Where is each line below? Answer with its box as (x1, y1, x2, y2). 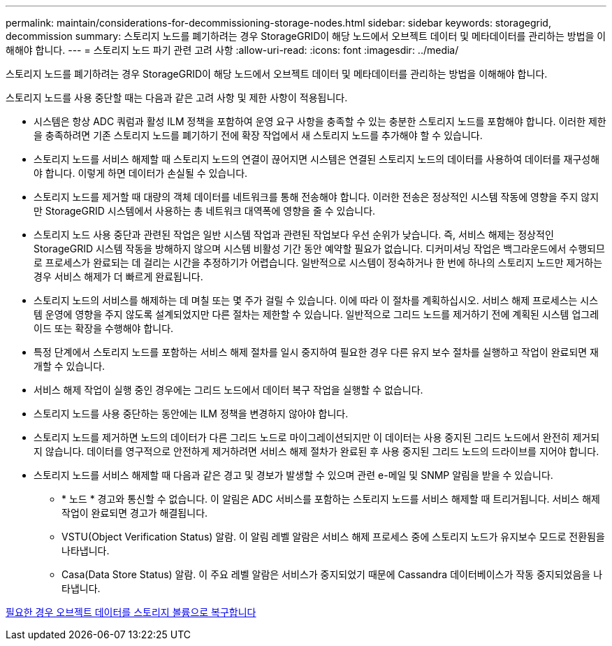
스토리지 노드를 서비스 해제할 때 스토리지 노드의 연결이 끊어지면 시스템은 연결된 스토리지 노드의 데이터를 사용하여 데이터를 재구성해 (34, 153, 600, 165)
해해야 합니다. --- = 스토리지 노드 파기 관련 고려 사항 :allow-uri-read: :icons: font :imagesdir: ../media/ (6, 44, 459, 56)
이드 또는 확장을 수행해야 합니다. (34, 322, 174, 334)
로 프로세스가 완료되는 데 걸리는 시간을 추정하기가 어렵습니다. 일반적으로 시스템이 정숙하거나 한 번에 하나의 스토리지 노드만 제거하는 (34, 257, 603, 268)
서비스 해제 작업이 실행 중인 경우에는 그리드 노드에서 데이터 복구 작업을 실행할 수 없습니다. (34, 384, 423, 396)
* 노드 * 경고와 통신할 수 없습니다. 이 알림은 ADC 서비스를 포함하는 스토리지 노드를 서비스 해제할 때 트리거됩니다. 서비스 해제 (61, 493, 600, 505)
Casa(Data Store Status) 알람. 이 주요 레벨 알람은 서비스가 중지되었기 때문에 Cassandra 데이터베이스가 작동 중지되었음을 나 (61, 568, 603, 580)
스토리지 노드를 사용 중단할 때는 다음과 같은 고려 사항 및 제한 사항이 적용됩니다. (6, 92, 348, 103)
